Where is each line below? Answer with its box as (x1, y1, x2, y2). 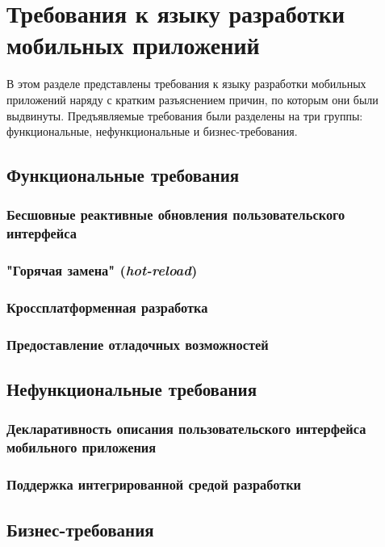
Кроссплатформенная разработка (6, 297, 208, 317)
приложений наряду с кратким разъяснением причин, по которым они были (6, 90, 379, 107)
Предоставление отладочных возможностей (6, 334, 269, 354)
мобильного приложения (6, 437, 157, 457)
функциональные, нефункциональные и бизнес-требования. (6, 123, 298, 140)
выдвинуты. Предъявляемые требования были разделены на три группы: (6, 107, 363, 124)
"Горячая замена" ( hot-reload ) (6, 260, 198, 280)
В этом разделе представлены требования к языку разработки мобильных (6, 75, 366, 92)
